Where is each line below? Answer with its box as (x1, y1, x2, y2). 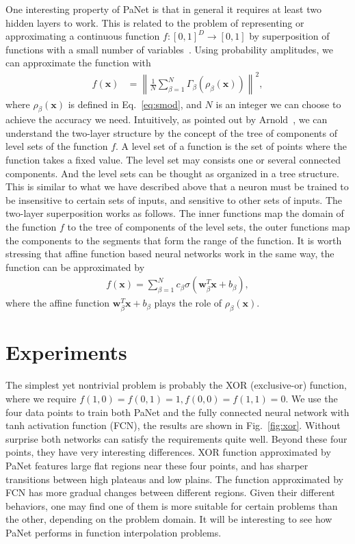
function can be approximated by (5, 259, 145, 274)
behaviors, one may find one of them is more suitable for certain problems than (5, 498, 338, 513)
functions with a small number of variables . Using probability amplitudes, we (5, 42, 333, 56)
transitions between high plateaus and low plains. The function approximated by (5, 471, 343, 486)
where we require (5, 391, 77, 405)
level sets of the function (5, 139, 108, 153)
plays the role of (154, 296, 222, 310)
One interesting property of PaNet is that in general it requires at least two (5, 2, 321, 16)
